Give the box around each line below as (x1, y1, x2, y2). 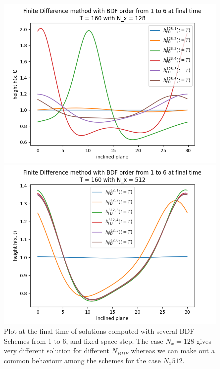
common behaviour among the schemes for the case (4, 355, 161, 365)
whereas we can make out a (131, 345, 215, 356)
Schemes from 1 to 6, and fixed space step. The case (4, 335, 163, 346)
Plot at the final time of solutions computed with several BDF (4, 326, 195, 336)
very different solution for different (4, 345, 110, 356)
